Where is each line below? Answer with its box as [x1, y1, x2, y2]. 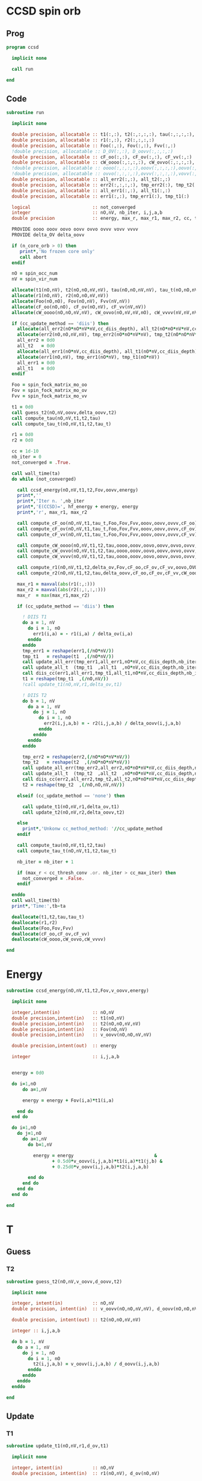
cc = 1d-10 [11, 448, 39, 454]
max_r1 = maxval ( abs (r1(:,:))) [17, 581, 96, 587]
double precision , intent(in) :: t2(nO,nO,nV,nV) [11, 1021, 141, 1027]
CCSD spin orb [6, 4, 81, 18]
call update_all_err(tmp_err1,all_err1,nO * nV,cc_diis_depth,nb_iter [22, 659, 198, 665]
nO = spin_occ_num [11, 271, 58, 277]
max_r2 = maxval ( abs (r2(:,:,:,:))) [17, 586, 106, 593]
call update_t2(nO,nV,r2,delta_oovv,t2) [22, 809, 125, 815]
